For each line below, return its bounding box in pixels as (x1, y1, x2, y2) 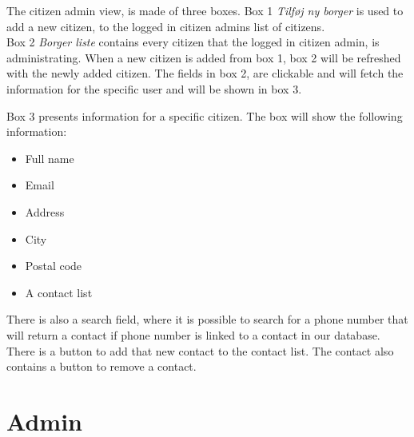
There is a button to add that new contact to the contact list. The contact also (6, 342, 394, 359)
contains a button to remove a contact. (6, 358, 197, 375)
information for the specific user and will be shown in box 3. (6, 80, 302, 97)
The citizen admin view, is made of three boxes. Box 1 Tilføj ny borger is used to (6, 2, 404, 18)
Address (25, 203, 65, 220)
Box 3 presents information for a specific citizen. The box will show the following (6, 107, 403, 124)
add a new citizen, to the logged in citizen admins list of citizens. (6, 18, 325, 34)
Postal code (25, 257, 82, 274)
